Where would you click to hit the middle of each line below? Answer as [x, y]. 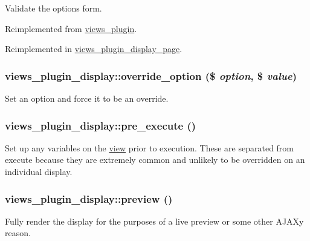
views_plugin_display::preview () [89, 198]
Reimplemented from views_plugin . [71, 28]
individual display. [39, 171]
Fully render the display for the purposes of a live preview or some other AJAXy [154, 221]
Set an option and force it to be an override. [87, 98]
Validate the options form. [53, 8]
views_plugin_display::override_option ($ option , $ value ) [151, 75]
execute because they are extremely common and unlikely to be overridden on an [155, 160]
